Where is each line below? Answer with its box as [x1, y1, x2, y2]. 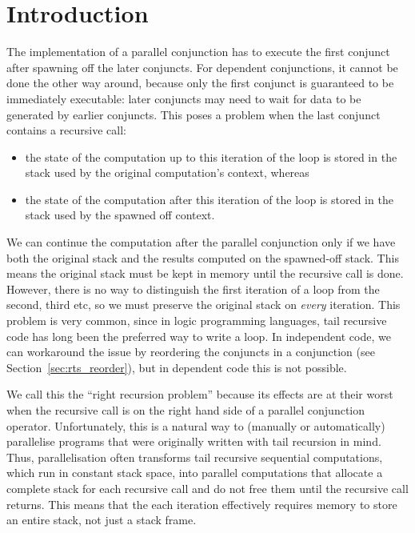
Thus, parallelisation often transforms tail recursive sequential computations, [6, 448, 383, 465]
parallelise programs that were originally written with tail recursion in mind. [6, 433, 381, 450]
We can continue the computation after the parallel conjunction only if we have [6, 234, 396, 250]
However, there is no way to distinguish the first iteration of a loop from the [6, 280, 380, 297]
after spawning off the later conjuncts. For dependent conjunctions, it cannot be [6, 58, 398, 75]
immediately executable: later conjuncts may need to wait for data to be [6, 90, 361, 106]
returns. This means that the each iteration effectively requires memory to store [6, 495, 397, 512]
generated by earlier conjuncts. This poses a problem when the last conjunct [6, 106, 381, 122]
